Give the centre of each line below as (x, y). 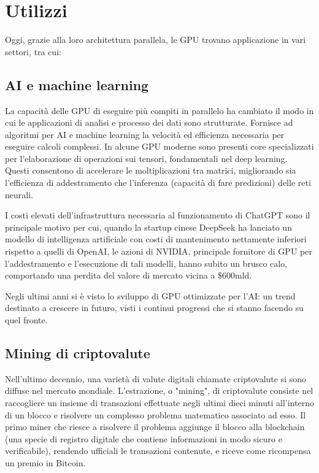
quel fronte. (26, 320)
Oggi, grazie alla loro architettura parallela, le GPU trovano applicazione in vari (156, 40)
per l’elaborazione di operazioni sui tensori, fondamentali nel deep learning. (146, 158)
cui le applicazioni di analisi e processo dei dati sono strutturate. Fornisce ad (149, 122)
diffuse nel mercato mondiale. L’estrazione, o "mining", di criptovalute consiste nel (159, 390)
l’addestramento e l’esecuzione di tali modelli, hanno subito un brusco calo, (146, 263)
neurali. (19, 194)
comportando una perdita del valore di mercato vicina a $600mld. (129, 275)
